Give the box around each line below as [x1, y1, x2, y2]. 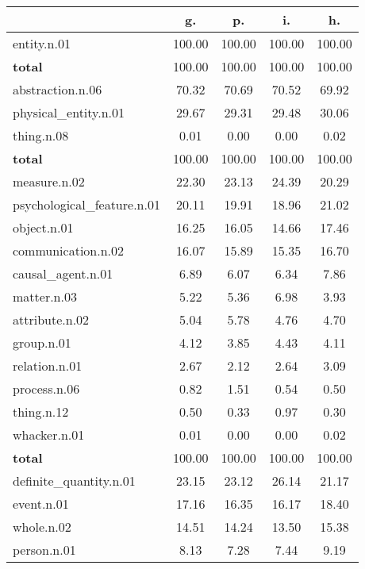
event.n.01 [13, 494, 69, 513]
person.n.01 [13, 540, 76, 559]
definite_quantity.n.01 [13, 471, 136, 490]
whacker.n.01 [13, 425, 85, 444]
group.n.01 [13, 333, 71, 352]
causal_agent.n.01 [13, 264, 113, 283]
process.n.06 [13, 379, 80, 398]
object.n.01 [13, 218, 74, 236]
